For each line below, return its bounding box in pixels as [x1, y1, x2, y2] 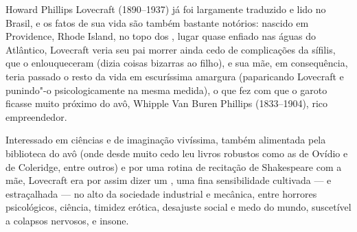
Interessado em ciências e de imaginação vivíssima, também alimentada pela [5, 132, 326, 147]
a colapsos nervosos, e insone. [5, 213, 129, 227]
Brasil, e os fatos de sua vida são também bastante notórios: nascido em [5, 15, 309, 30]
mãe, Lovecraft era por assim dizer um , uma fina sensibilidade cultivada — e [5, 173, 332, 187]
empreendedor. [5, 109, 67, 124]
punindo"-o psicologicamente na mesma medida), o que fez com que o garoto [5, 82, 327, 97]
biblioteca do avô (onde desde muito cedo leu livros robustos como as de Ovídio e [5, 146, 348, 160]
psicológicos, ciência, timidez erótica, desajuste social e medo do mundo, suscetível [5, 200, 352, 214]
